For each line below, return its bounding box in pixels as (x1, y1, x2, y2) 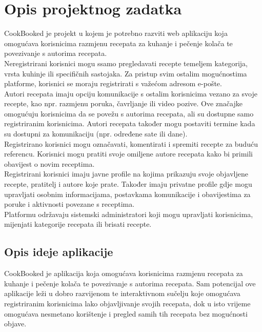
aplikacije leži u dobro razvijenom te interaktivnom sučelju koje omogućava (4, 288, 240, 299)
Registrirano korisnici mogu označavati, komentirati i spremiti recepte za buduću (4, 138, 258, 149)
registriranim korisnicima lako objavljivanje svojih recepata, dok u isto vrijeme (4, 298, 251, 308)
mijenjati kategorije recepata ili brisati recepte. (4, 219, 152, 229)
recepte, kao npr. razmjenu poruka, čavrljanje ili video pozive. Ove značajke (4, 98, 243, 109)
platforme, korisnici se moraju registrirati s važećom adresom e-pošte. (4, 78, 222, 89)
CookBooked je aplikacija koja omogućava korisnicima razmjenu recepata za (4, 268, 243, 279)
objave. (4, 318, 27, 329)
